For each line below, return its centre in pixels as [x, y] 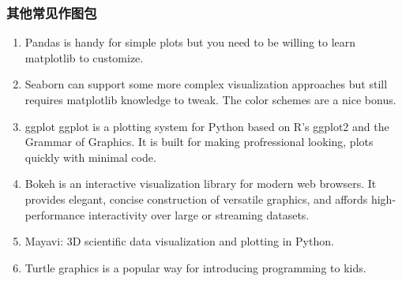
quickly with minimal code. [90, 157]
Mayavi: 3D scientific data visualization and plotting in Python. [179, 241]
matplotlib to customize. [84, 57]
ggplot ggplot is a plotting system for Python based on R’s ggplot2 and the [207, 126]
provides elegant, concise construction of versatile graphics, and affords [196, 199]
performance [55, 214]
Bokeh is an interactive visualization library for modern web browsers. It [201, 184]
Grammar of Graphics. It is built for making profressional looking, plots [199, 142]
